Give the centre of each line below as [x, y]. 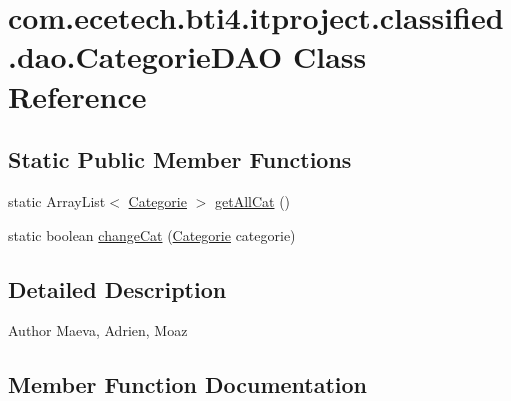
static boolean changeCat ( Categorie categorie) [152, 234]
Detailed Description [117, 288]
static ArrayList [57, 200]
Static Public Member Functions [180, 159]
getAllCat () [252, 200]
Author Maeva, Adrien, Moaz [98, 330]
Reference [77, 95]
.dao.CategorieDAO [145, 56]
